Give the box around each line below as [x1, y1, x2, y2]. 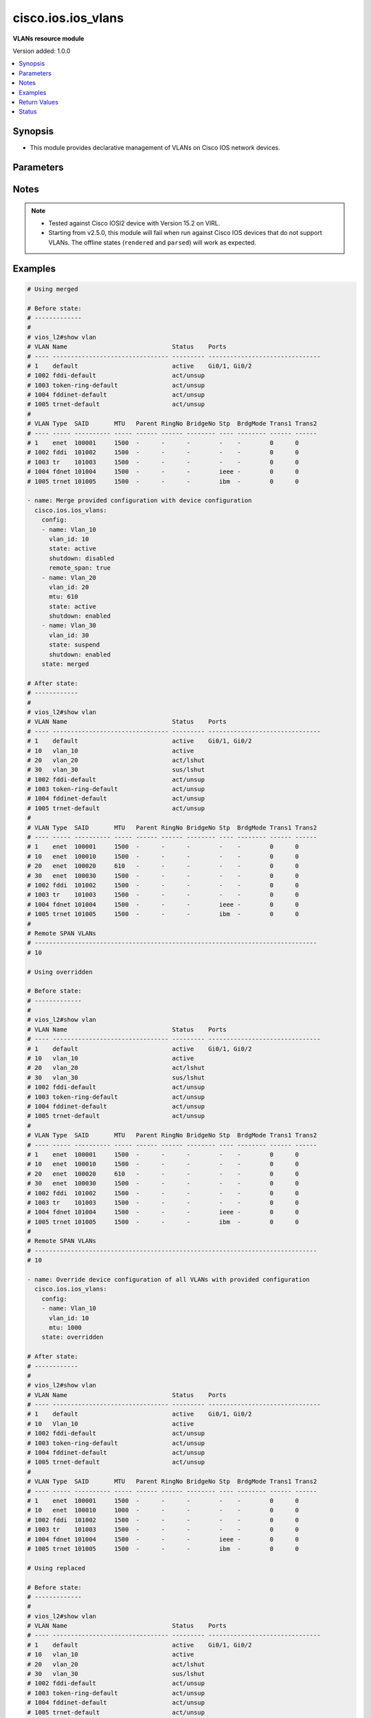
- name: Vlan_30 [41, 622, 96, 629]
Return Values [19, 98, 58, 106]
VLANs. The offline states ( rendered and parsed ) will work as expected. [48, 238, 257, 247]
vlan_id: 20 [49, 583, 89, 591]
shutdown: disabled [49, 554, 115, 562]
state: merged [41, 660, 89, 668]
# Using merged [27, 285, 78, 293]
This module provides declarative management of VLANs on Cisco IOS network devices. [30, 144, 281, 152]
